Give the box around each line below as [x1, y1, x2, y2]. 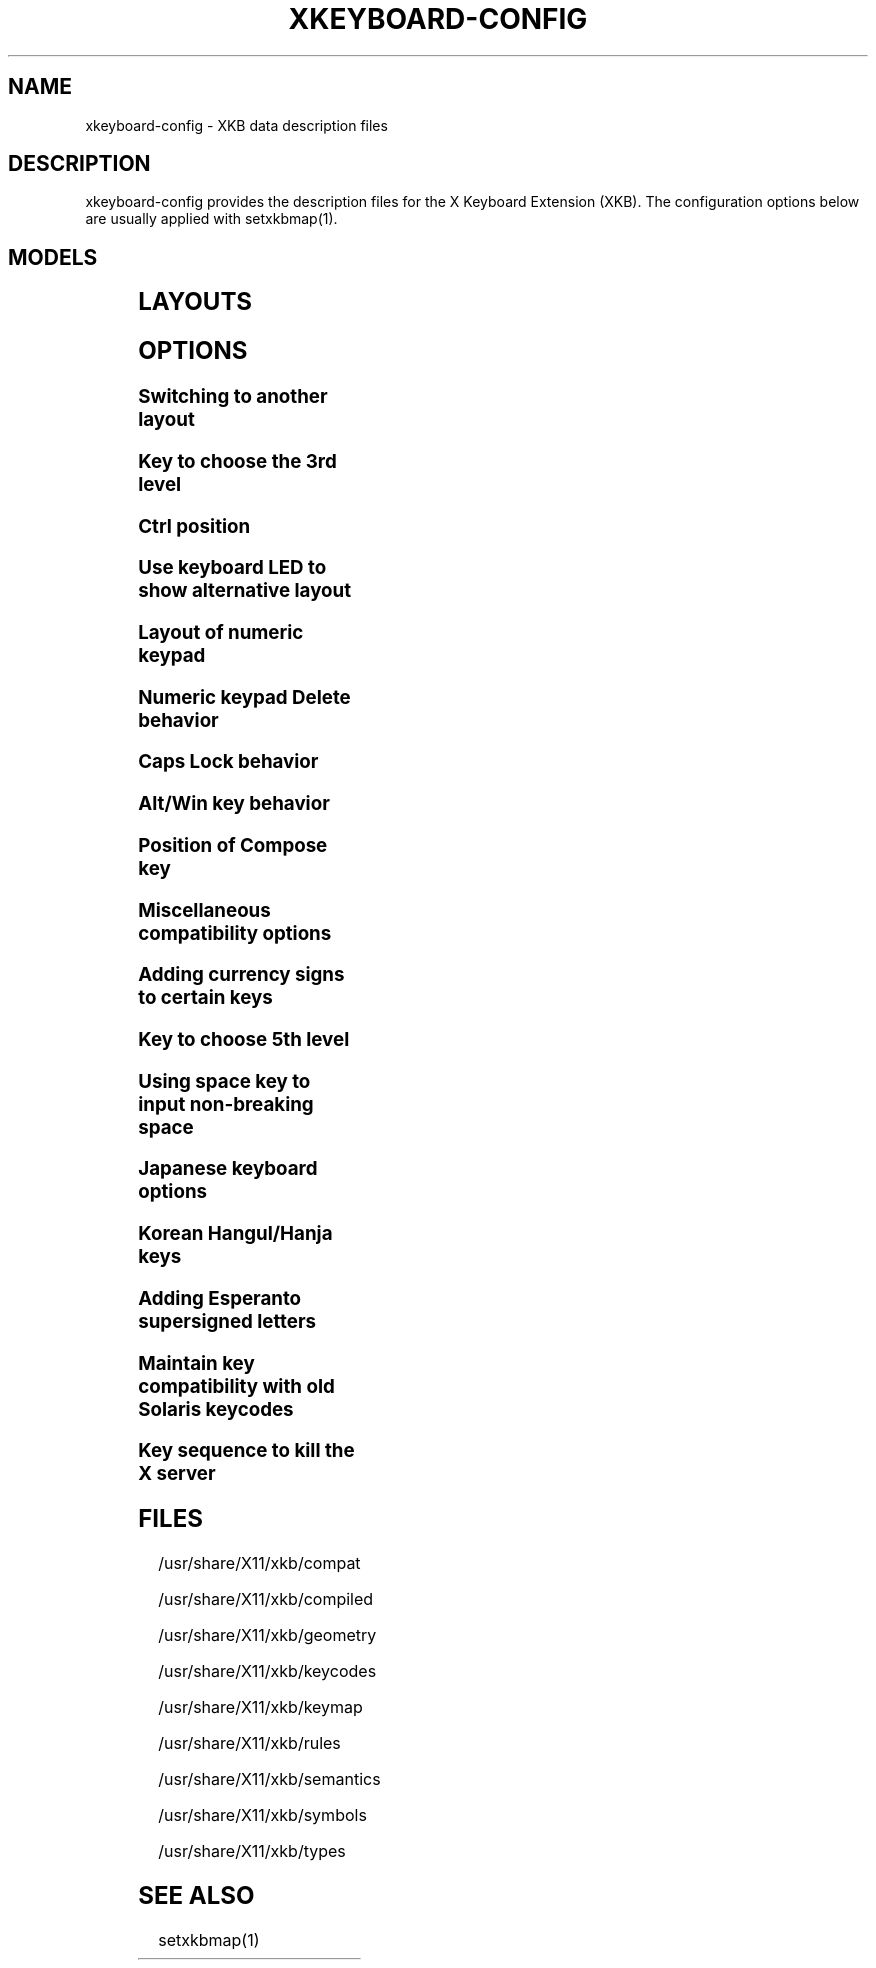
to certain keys [138, 986, 273, 1010]
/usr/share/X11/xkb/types [158, 1840, 346, 1861]
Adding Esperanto [138, 1286, 302, 1310]
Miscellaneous [138, 898, 271, 922]
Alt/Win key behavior [138, 792, 330, 816]
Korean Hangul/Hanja [138, 1222, 333, 1246]
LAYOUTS [138, 287, 253, 317]
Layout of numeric [138, 620, 304, 644]
